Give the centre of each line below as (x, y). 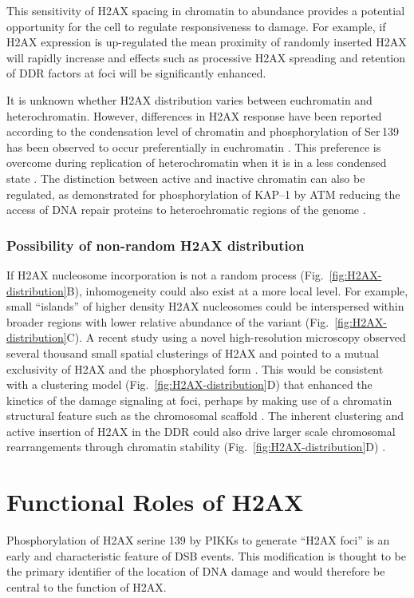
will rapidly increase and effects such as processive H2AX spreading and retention (206, 57)
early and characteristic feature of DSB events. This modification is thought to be (206, 555)
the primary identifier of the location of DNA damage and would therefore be (196, 571)
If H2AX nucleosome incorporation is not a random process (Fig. (165, 274)
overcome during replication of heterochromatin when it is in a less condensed (197, 162)
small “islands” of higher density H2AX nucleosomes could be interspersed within (205, 306)
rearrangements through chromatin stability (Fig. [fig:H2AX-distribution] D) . (196, 447)
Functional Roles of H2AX (155, 502)
